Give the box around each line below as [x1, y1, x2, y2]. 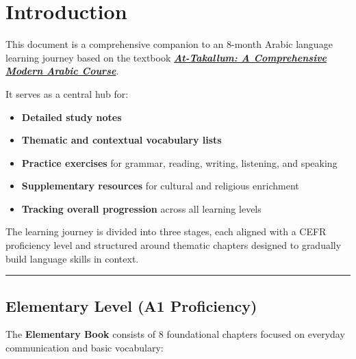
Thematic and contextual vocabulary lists [21, 133, 222, 147]
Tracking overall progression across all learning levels [21, 201, 262, 215]
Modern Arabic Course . [5, 64, 119, 78]
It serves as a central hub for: [5, 86, 129, 101]
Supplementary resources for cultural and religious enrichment [21, 178, 299, 193]
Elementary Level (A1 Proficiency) [5, 295, 257, 316]
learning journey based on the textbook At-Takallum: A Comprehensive [5, 50, 327, 64]
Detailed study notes [21, 109, 122, 124]
